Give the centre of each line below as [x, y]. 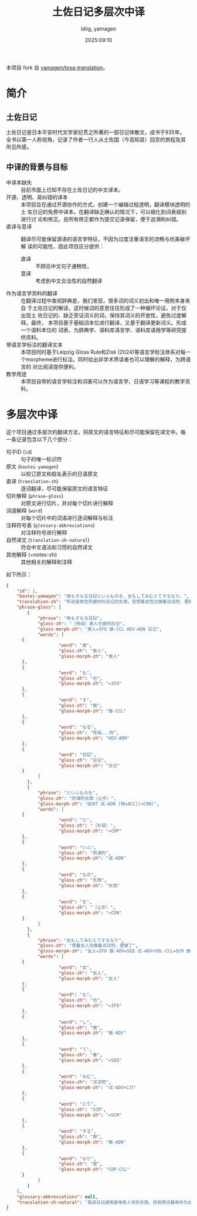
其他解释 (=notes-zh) [32, 554]
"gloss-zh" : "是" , [80, 1164]
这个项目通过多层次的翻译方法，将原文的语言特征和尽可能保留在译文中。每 [96, 432]
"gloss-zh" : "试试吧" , [85, 1082]
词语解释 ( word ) [24, 510]
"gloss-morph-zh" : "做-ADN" [92, 1142]
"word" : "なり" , [77, 1158]
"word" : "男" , [75, 646]
